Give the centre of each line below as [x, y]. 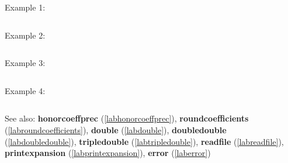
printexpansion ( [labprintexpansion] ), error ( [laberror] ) [108, 153]
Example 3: [25, 63]
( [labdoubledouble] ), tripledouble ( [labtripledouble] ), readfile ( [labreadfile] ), [144, 141]
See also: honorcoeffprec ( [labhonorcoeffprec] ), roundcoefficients [127, 118]
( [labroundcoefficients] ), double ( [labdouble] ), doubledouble [116, 129]
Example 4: [25, 90]
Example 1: [25, 7]
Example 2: [25, 35]
